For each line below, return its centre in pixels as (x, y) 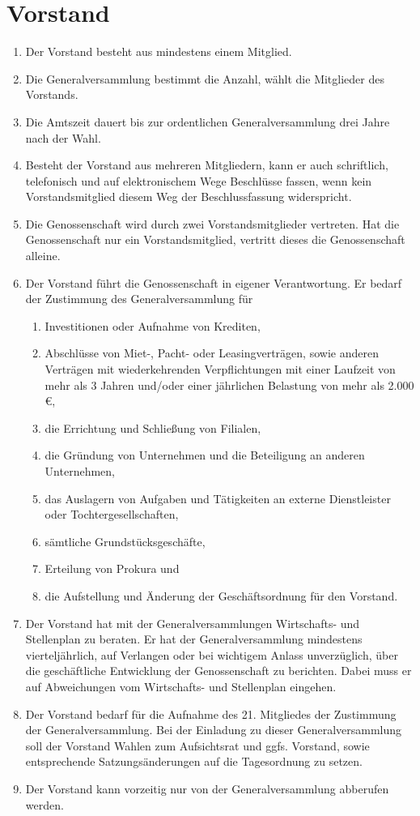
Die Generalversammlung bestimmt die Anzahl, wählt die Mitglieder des (205, 78)
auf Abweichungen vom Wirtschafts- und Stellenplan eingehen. (181, 686)
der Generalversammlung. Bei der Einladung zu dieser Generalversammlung (214, 730)
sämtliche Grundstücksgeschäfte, (125, 541)
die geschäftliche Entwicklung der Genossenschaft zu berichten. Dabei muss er (218, 671)
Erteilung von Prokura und (112, 568)
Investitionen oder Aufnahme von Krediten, (153, 325)
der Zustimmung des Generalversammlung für (139, 299)
